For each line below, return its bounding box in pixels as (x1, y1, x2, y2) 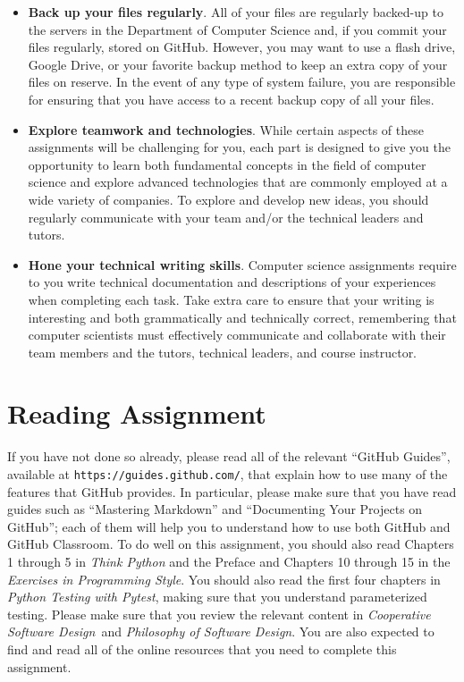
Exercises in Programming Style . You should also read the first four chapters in (7, 569, 441, 588)
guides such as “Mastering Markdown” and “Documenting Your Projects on (7, 500, 423, 518)
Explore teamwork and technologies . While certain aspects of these (28, 120, 424, 139)
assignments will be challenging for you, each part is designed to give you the (28, 138, 451, 156)
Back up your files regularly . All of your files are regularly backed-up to (28, 3, 443, 21)
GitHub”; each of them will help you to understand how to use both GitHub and (7, 517, 451, 535)
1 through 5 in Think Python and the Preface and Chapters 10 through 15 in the (7, 552, 451, 571)
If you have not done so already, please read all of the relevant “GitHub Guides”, (7, 447, 451, 466)
